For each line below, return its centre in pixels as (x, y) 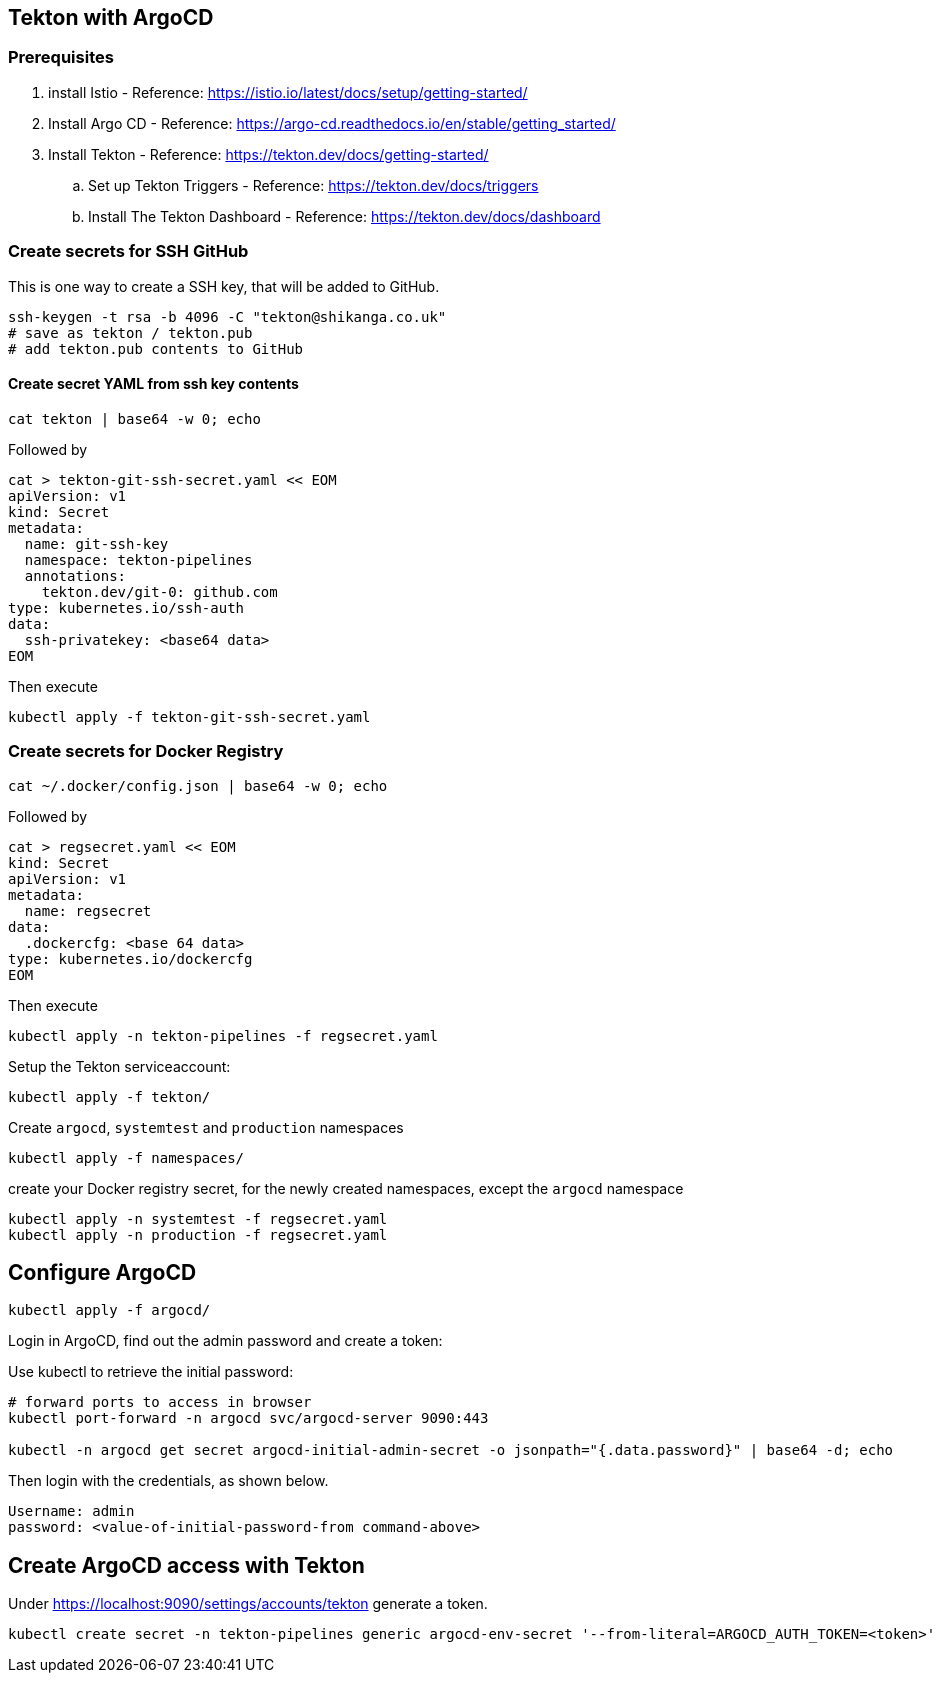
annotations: (75, 575)
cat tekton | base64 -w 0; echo (134, 418)
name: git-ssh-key (96, 543)
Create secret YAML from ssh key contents (153, 384)
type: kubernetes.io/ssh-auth (126, 607)
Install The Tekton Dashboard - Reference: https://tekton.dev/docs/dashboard (344, 216)
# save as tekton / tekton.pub (130, 332)
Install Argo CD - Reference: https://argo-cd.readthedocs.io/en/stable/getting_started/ (332, 123)
